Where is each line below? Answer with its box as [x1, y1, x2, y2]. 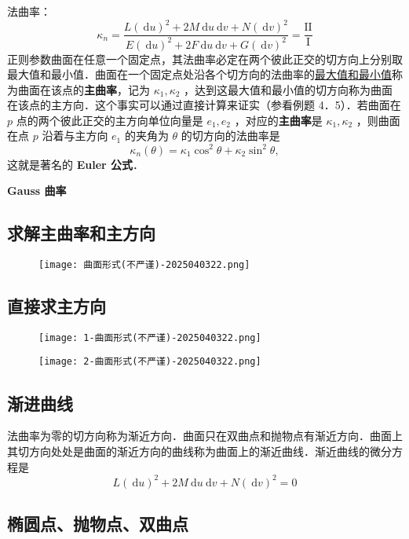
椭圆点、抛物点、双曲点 [7, 511, 188, 535]
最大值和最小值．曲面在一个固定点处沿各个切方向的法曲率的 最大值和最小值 [7, 66, 392, 82]
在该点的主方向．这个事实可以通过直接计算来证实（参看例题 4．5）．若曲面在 [7, 97, 401, 113]
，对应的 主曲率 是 [234, 112, 323, 128]
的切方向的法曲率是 [181, 127, 280, 144]
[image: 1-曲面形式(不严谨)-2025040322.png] [38, 332, 261, 343]
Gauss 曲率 [7, 182, 67, 199]
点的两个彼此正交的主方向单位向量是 [16, 112, 203, 128]
